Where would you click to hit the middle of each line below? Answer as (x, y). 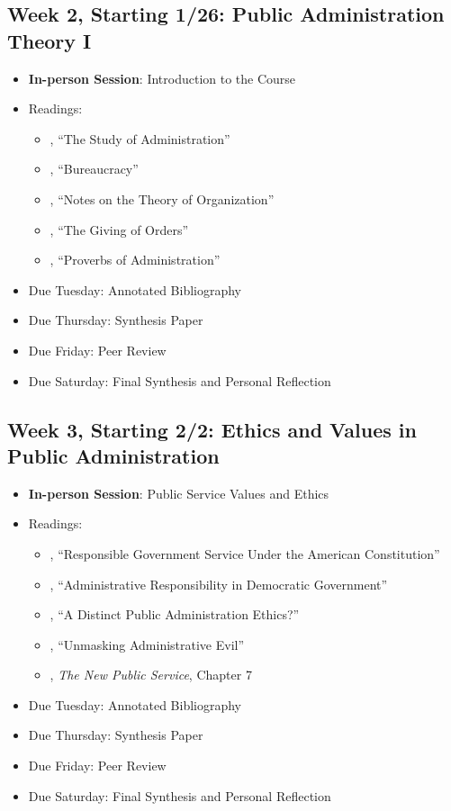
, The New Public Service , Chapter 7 (151, 675)
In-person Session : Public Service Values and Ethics (179, 493)
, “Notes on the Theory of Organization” (162, 198)
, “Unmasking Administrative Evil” (147, 644)
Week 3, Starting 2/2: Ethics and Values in (212, 429)
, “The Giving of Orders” (119, 229)
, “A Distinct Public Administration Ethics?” (175, 614)
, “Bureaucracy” (94, 169)
